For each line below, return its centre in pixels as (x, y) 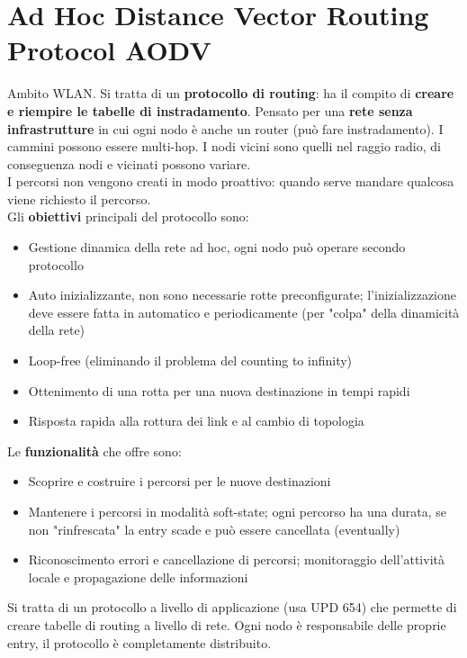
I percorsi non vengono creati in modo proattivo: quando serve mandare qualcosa (231, 181)
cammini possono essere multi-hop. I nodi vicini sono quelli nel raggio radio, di (224, 146)
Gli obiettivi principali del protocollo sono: (128, 216)
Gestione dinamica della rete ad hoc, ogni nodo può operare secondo (217, 247)
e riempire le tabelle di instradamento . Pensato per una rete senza (210, 110)
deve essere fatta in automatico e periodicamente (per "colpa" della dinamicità (244, 312)
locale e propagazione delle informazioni (138, 577)
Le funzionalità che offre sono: (94, 451)
